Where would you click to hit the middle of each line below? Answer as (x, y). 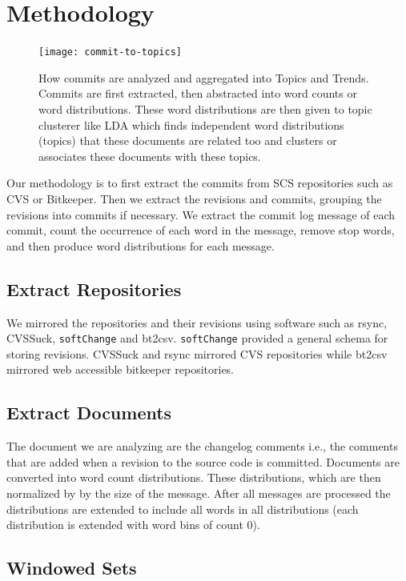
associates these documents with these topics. (150, 156)
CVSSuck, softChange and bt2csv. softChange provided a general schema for (197, 338)
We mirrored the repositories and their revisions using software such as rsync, (197, 322)
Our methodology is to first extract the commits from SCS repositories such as (200, 183)
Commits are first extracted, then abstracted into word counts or (198, 93)
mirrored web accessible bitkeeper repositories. (121, 369)
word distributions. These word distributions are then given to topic (205, 108)
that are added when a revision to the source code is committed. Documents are (203, 461)
